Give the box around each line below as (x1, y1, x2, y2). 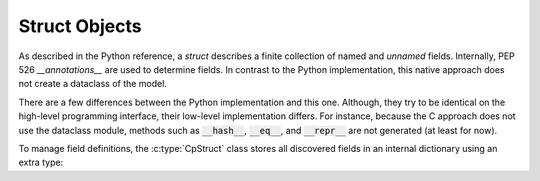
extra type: (18, 156, 64, 169)
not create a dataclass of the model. (18, 78, 167, 90)
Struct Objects (18, 15, 142, 37)
